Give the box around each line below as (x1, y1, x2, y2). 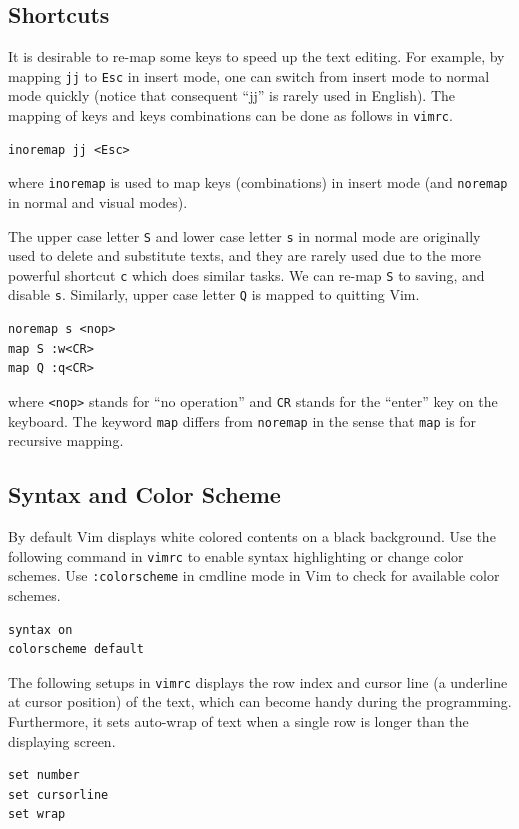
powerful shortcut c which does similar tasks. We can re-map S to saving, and (8, 264, 485, 285)
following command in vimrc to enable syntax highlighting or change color (8, 545, 464, 566)
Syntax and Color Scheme (8, 479, 281, 510)
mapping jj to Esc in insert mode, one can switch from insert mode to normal (8, 65, 490, 86)
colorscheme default (8, 642, 145, 657)
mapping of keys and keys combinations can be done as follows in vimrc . (8, 105, 453, 126)
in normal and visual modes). (8, 191, 188, 212)
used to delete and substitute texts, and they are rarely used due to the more (8, 245, 482, 266)
